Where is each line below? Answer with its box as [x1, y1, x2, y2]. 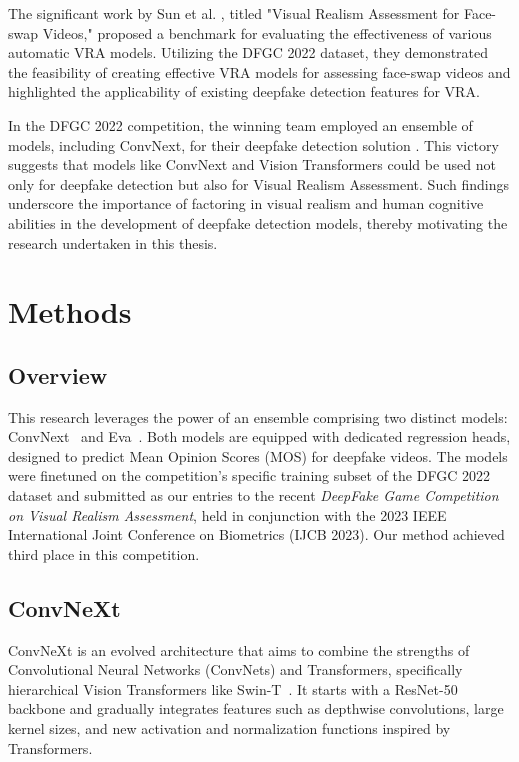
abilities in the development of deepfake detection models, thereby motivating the [8, 212, 508, 233]
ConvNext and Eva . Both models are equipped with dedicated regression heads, [8, 426, 511, 447]
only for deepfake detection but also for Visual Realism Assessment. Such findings [8, 173, 509, 194]
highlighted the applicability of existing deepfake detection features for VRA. [8, 81, 480, 102]
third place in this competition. [8, 543, 200, 564]
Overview [8, 359, 108, 390]
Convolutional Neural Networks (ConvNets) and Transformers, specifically [8, 659, 463, 680]
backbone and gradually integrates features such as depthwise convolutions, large [8, 698, 504, 719]
